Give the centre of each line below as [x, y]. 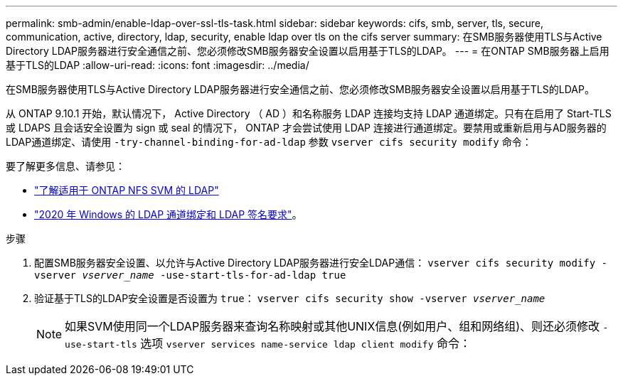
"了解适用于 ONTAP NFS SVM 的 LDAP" [127, 190]
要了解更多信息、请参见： [65, 166]
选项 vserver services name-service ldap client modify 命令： [306, 343]
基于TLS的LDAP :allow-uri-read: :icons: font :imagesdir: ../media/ [158, 65]
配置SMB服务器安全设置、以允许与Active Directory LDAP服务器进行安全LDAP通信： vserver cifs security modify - [321, 263]
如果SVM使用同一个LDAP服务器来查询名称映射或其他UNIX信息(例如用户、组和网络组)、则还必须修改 [332, 326]
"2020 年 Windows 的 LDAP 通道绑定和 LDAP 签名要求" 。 [168, 214]
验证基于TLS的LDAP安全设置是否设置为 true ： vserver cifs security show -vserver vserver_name [290, 298]
